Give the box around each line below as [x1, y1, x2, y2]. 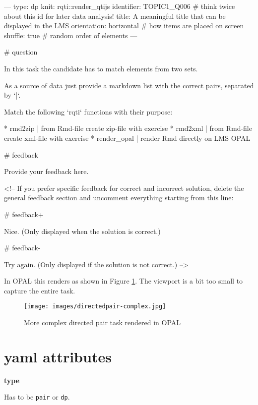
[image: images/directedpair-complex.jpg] [24, 303, 166, 310]
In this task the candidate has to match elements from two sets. [4, 63, 198, 73]
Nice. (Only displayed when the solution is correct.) [4, 226, 161, 236]
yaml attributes [4, 346, 112, 366]
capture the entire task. [4, 285, 75, 295]
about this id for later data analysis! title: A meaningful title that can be [4, 10, 226, 21]
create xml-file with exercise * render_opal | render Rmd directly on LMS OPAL [4, 132, 251, 143]
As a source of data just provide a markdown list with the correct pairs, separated [4, 80, 254, 90]
